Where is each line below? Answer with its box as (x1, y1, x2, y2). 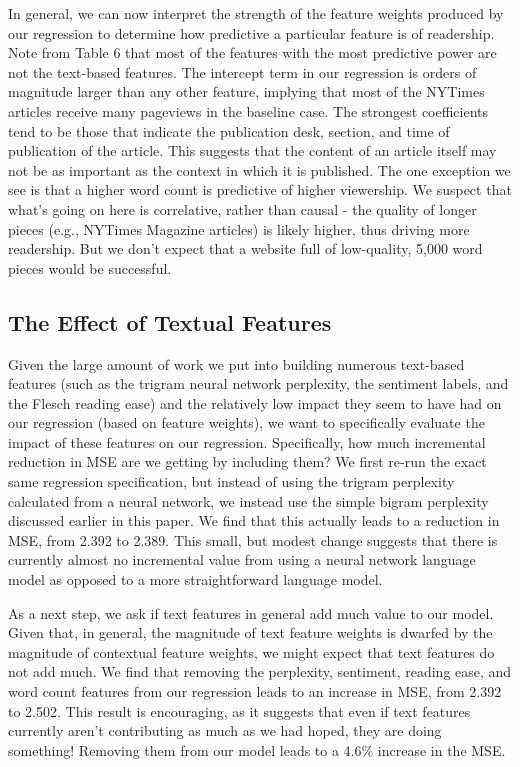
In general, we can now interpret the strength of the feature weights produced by (8, 3, 504, 23)
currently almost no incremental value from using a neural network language (8, 549, 476, 570)
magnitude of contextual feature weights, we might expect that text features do (8, 641, 495, 662)
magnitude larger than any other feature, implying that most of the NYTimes (8, 81, 485, 102)
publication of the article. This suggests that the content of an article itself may (8, 140, 497, 161)
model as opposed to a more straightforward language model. (8, 569, 383, 590)
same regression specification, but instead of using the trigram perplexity (8, 471, 455, 492)
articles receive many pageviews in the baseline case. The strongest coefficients (8, 100, 489, 121)
